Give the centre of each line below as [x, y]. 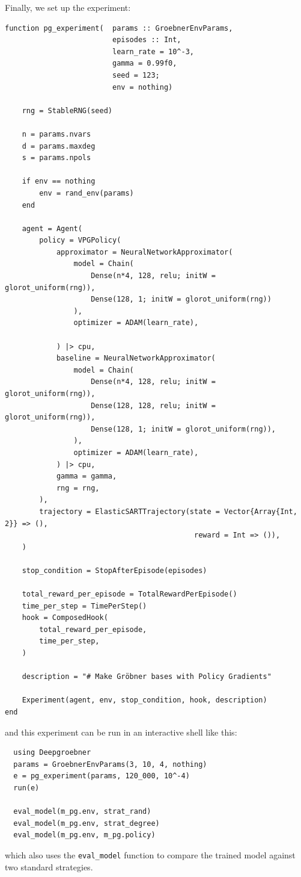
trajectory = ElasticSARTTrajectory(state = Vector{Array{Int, [168, 511]
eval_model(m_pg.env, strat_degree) [87, 823]
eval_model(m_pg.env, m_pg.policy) [84, 835]
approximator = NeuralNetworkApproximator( [144, 252]
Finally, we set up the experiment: [68, 7]
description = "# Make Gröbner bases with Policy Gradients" [147, 677]
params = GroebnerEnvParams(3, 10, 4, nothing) [110, 764]
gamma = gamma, [87, 476]
